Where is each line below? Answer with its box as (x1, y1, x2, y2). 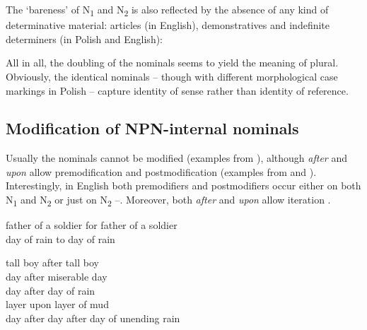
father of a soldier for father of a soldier (6, 218, 177, 232)
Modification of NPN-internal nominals (6, 117, 299, 139)
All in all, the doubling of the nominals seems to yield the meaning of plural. (6, 55, 339, 70)
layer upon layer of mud (6, 297, 109, 312)
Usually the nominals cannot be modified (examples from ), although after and (6, 151, 347, 165)
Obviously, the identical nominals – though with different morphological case (6, 69, 338, 83)
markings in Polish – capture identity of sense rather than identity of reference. (6, 83, 349, 98)
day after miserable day (6, 269, 107, 283)
